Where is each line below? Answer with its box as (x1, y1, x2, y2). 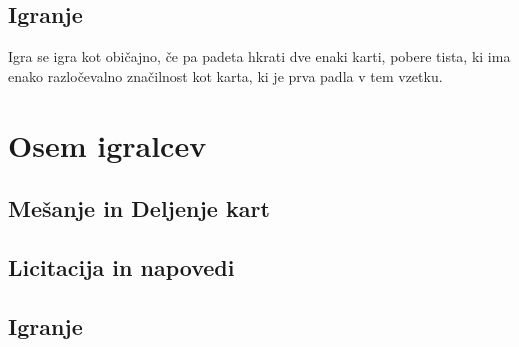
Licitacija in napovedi (8, 251, 235, 282)
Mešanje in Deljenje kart (8, 193, 270, 224)
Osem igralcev (8, 124, 207, 165)
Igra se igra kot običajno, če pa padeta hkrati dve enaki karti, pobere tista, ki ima (8, 46, 511, 67)
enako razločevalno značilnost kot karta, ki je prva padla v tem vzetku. (8, 65, 443, 86)
